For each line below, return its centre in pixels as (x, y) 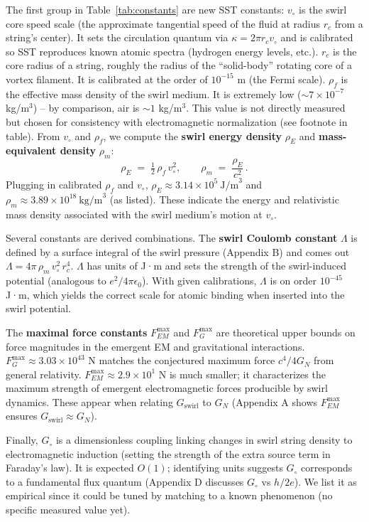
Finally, (22, 440)
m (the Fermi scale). (281, 79)
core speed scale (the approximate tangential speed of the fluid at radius (163, 23)
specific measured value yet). (68, 510)
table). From (33, 135)
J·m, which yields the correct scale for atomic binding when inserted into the (175, 294)
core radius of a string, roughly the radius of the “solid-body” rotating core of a (179, 65)
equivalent (31, 150)
